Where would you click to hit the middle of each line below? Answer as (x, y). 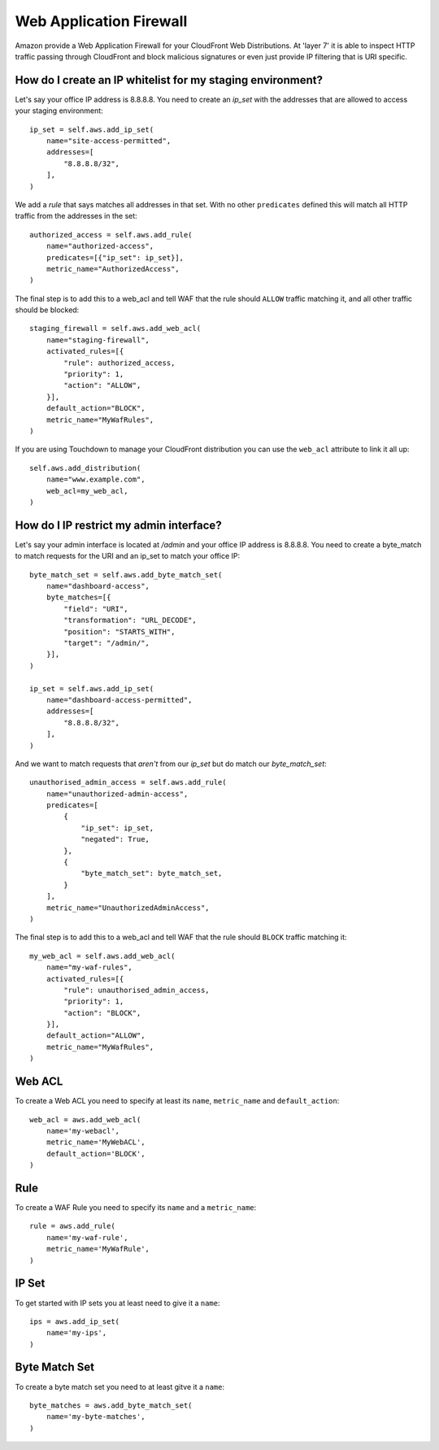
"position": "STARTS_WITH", (120, 631)
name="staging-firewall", (98, 340)
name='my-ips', (76, 1333)
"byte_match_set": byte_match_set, (152, 873)
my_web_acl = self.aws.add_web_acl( (102, 956)
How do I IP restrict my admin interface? (119, 525)
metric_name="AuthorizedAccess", (113, 269)
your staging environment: (59, 111)
